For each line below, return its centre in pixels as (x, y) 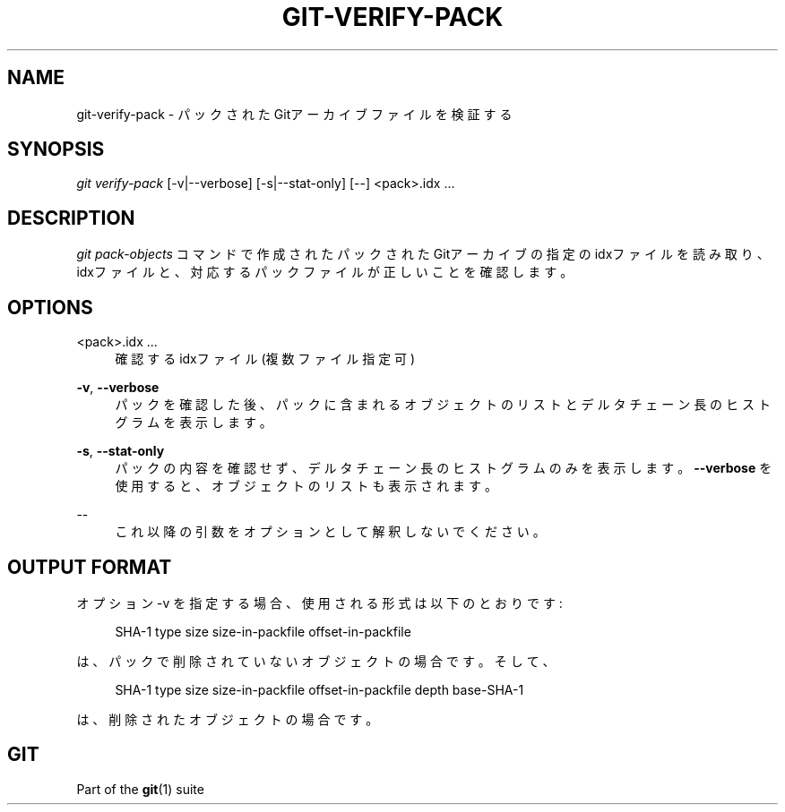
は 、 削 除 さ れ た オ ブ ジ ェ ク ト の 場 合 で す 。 (228, 719)
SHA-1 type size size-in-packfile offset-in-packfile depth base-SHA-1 (319, 689)
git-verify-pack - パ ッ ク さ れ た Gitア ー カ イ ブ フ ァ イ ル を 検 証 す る (294, 114)
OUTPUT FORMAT (90, 567)
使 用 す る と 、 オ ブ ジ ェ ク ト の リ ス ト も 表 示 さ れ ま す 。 (306, 486)
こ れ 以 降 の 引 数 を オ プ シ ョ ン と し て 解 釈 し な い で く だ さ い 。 (330, 532)
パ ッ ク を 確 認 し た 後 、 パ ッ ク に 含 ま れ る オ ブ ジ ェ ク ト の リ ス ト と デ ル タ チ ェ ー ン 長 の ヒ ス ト (443, 405)
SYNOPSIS (56, 150)
